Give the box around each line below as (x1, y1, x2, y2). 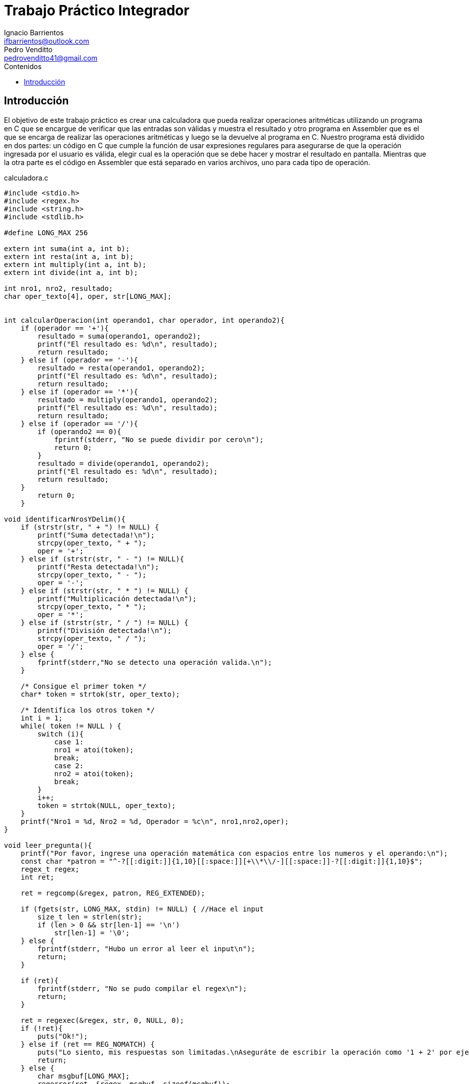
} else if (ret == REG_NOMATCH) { (20, 1040, 155, 1048)
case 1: (54, 737, 84, 746)
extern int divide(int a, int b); (4, 268, 138, 276)
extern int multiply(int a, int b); (4, 260, 147, 269)
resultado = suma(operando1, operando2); (37, 332, 201, 340)
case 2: (54, 761, 84, 770)
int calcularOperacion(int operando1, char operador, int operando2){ (4, 316, 285, 324)
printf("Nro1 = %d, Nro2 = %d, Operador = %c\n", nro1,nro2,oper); (20, 817, 289, 825)
